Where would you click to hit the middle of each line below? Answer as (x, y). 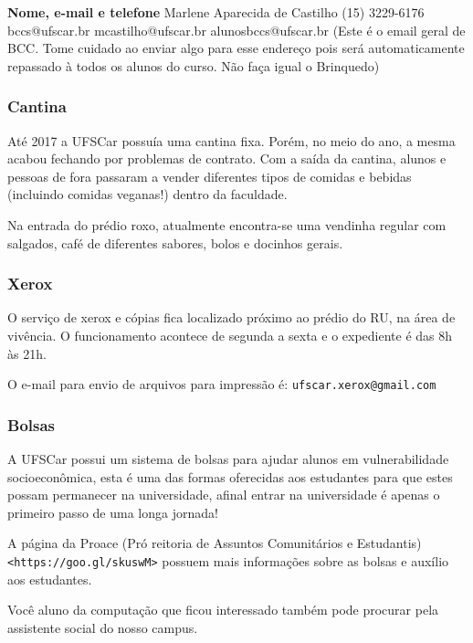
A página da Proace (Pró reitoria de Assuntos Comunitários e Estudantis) (215, 543)
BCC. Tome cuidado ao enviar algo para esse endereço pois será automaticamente (236, 48)
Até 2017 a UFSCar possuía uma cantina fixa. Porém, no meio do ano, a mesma (231, 140)
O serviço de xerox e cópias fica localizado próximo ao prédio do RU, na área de (231, 317)
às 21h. (27, 353)
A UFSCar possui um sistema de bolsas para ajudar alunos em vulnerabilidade (228, 459)
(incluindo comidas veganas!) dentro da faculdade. (147, 194)
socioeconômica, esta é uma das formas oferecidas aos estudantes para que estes (230, 476)
